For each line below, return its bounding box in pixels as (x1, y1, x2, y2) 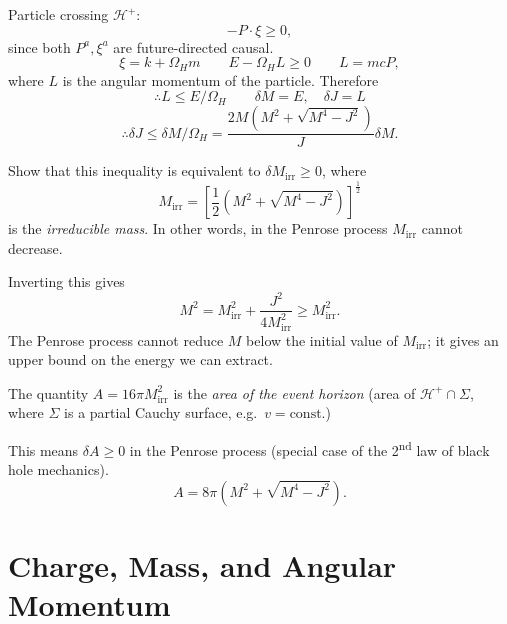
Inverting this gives (8, 271, 125, 292)
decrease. (8, 237, 63, 258)
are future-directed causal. (113, 36, 274, 57)
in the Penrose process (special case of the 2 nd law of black (129, 437, 490, 460)
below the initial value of (246, 329, 398, 350)
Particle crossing (8, 4, 109, 24)
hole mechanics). (8, 459, 109, 480)
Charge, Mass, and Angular (8, 545, 397, 586)
